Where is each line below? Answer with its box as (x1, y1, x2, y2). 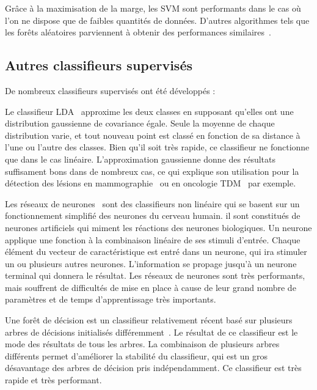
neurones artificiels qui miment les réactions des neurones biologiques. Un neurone (5, 221, 312, 234)
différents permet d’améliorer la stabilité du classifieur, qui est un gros (5, 349, 268, 362)
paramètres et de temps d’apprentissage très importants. (5, 293, 216, 306)
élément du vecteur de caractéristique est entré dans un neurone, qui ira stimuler (5, 245, 307, 258)
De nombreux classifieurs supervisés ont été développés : (5, 84, 216, 97)
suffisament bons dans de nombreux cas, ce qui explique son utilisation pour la (5, 164, 299, 177)
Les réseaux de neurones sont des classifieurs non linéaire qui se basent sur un (5, 197, 300, 210)
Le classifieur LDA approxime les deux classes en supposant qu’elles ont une (5, 105, 294, 117)
